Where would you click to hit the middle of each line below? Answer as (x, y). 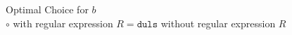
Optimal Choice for (47, 9)
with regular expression (63, 23)
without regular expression (218, 23)
